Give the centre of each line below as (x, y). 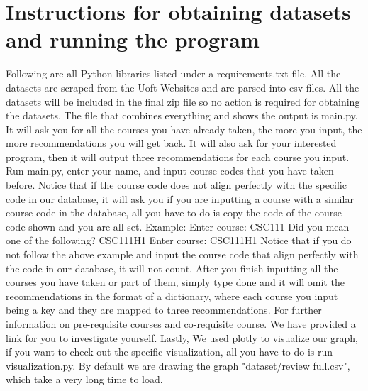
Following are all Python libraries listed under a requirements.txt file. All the (173, 73)
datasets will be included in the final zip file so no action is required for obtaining (183, 101)
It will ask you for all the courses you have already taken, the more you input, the (184, 129)
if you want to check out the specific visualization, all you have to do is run (169, 352)
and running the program (133, 39)
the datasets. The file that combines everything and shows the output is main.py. (182, 115)
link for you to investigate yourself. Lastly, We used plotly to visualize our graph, (182, 337)
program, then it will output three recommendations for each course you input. (178, 156)
